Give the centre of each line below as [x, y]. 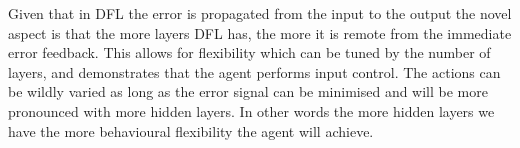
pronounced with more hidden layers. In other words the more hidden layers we [251, 110]
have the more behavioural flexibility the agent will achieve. [191, 130]
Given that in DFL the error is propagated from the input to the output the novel [260, 13]
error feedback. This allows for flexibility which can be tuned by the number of [249, 52]
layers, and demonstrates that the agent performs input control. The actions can [254, 71]
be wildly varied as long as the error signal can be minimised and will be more [248, 91]
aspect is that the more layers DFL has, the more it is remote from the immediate [260, 32]
